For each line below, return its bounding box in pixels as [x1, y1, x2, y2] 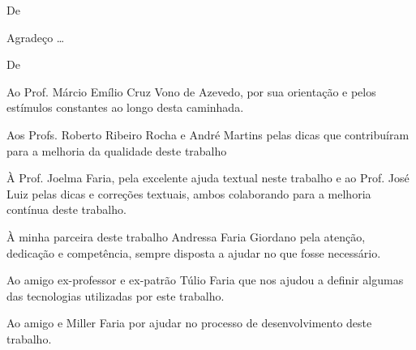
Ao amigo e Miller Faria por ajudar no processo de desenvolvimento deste [6, 314, 372, 331]
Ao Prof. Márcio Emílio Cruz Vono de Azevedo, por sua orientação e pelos [6, 83, 376, 100]
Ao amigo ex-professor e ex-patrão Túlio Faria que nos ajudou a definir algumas [6, 271, 404, 288]
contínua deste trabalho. [6, 201, 127, 218]
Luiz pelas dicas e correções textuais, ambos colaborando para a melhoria [6, 185, 371, 202]
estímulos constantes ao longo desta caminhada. [6, 99, 244, 116]
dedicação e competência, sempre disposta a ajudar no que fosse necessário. [6, 244, 381, 261]
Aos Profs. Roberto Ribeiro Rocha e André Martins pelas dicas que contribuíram [6, 126, 410, 143]
